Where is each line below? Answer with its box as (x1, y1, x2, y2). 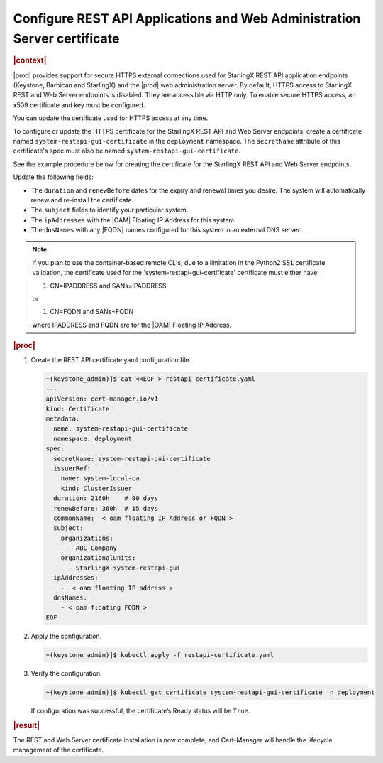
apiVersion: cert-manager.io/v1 (45, 395, 159, 403)
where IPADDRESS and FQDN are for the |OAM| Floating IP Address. (32, 320, 232, 329)
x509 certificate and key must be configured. (13, 100, 145, 109)
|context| (13, 55, 47, 65)
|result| (13, 720, 40, 730)
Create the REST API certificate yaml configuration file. (30, 356, 191, 364)
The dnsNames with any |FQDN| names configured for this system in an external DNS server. (30, 226, 301, 234)
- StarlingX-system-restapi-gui (68, 563, 181, 572)
